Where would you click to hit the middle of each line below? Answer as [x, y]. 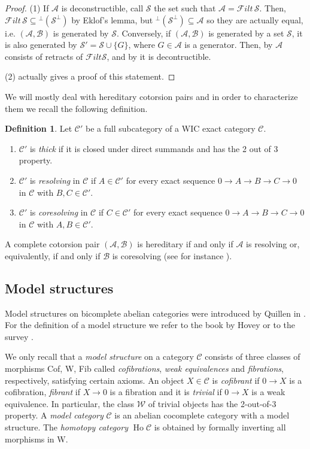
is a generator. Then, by [229, 45]
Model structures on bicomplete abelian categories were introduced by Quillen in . [155, 313]
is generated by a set [246, 33]
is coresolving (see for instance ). [172, 255]
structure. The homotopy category [66, 427]
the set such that [185, 8]
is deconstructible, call [102, 8]
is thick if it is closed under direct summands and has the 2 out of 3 [154, 148]
